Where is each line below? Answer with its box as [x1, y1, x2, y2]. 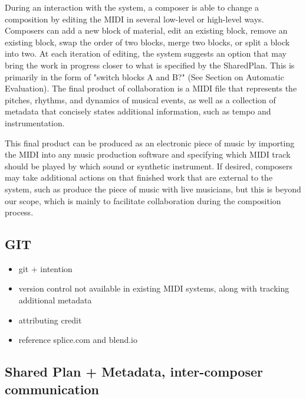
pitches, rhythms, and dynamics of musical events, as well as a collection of [5, 93, 276, 106]
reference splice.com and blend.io [18, 333, 138, 346]
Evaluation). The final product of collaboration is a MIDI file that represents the [5, 82, 297, 94]
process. [5, 206, 34, 218]
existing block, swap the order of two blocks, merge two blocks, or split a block [5, 35, 290, 48]
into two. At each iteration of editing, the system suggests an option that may [5, 47, 287, 60]
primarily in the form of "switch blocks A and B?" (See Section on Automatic [5, 70, 284, 83]
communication [5, 380, 99, 398]
